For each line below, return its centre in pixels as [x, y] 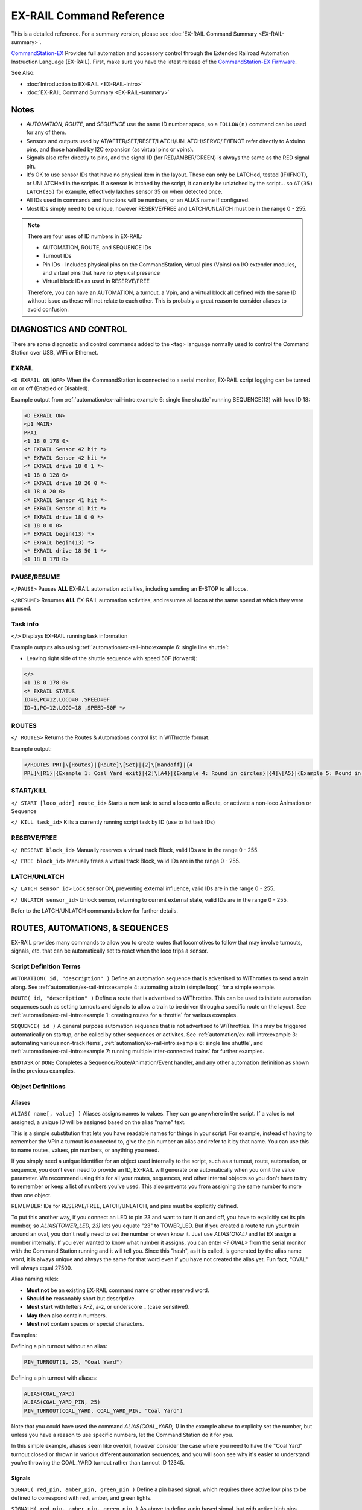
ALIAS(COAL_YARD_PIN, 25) [62, 1402]
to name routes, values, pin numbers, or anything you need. [85, 1150]
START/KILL [29, 791]
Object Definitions [38, 1087]
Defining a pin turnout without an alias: [59, 1346]
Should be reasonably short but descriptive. [81, 1299]
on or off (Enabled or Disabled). [50, 388]
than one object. [31, 1195]
